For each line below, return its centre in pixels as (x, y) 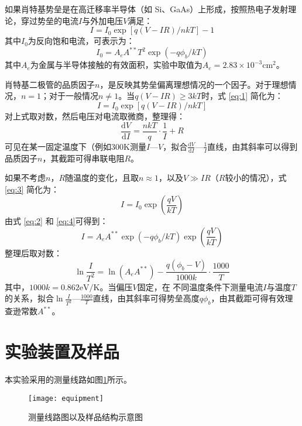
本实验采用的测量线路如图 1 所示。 (68, 379)
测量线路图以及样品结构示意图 (85, 417)
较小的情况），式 (256, 178)
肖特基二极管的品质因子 (50, 84)
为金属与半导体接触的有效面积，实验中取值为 (116, 65)
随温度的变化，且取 (102, 178)
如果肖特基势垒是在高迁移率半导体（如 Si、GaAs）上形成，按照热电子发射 (147, 9)
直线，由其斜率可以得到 (253, 146)
